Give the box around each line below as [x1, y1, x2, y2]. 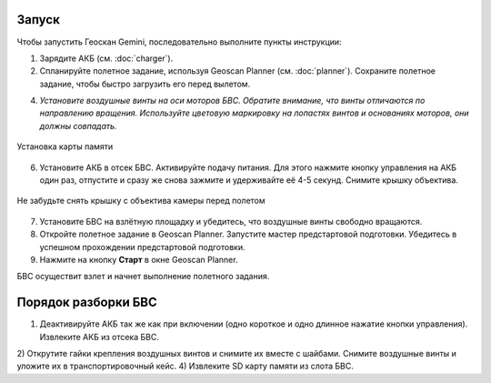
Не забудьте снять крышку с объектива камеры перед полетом [16, 196, 266, 207]
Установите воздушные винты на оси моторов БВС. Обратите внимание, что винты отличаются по [39, 96, 426, 106]
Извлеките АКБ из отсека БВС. [39, 331, 159, 342]
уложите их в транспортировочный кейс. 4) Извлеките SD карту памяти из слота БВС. [16, 360, 354, 372]
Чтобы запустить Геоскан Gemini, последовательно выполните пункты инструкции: [16, 36, 342, 47]
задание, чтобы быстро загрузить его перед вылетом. [39, 78, 251, 89]
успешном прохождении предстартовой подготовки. [39, 241, 245, 252]
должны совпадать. [39, 120, 117, 131]
